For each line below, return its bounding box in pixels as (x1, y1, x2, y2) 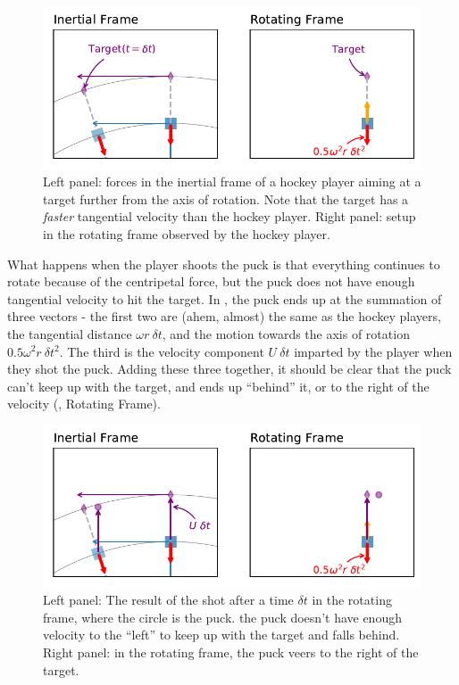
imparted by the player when (294, 342, 453, 360)
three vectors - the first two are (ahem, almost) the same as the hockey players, (7, 307, 441, 326)
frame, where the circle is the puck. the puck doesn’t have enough (43, 607, 402, 626)
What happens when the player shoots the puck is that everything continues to (7, 254, 440, 273)
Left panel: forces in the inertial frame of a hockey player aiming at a (43, 172, 421, 191)
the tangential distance (7, 324, 132, 342)
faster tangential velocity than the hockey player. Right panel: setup (43, 207, 416, 226)
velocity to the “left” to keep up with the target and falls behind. (43, 625, 400, 644)
